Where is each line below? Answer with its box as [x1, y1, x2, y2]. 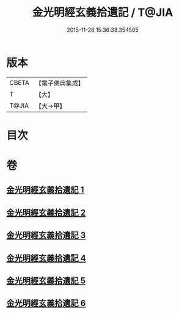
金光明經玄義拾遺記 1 [6, 184, 84, 195]
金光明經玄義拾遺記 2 [6, 207, 86, 217]
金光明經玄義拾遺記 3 [6, 230, 86, 241]
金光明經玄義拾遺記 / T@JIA [32, 5, 174, 20]
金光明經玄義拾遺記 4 [6, 253, 87, 263]
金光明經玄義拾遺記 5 [6, 276, 86, 286]
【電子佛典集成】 [35, 79, 84, 87]
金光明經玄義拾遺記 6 [6, 298, 86, 309]
